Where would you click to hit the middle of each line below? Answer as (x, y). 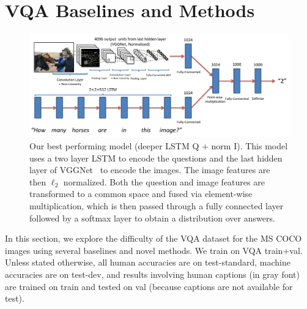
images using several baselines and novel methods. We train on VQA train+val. (154, 250)
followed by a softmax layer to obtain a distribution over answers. (152, 218)
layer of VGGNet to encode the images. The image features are (150, 170)
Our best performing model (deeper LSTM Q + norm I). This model (159, 146)
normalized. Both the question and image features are (164, 181)
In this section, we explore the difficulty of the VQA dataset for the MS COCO (153, 238)
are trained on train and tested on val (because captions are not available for (149, 286)
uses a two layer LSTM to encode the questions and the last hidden (156, 158)
